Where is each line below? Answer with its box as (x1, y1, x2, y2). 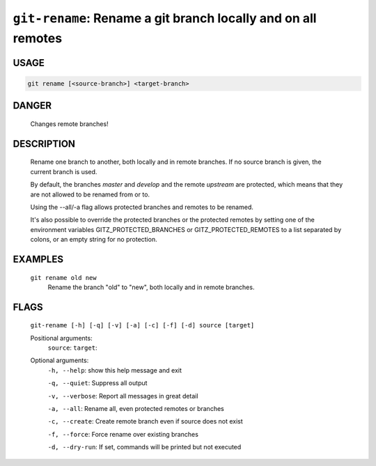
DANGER (13, 100, 52, 111)
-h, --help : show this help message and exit (47, 366, 182, 374)
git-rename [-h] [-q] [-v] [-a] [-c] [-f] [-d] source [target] (30, 321, 255, 329)
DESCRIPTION (13, 138, 76, 150)
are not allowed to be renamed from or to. (30, 190, 150, 199)
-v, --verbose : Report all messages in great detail (47, 391, 198, 400)
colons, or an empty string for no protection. (30, 235, 157, 244)
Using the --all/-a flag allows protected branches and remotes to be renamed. (30, 203, 253, 211)
